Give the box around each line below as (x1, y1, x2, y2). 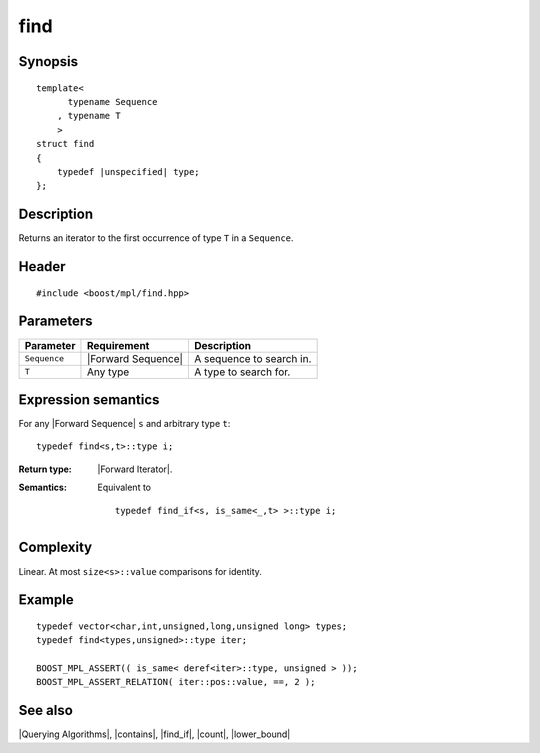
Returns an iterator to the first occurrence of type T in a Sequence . (18, 232, 294, 244)
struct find (36, 138, 95, 150)
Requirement (86, 338, 150, 352)
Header (18, 258, 66, 275)
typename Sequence (67, 96, 158, 107)
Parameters (18, 313, 93, 330)
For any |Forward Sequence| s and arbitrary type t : (18, 418, 231, 430)
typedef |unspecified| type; (56, 166, 200, 177)
